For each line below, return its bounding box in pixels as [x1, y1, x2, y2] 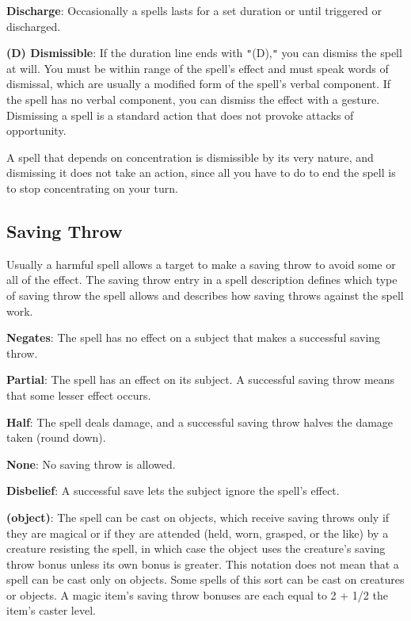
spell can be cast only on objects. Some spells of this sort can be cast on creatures [6, 571, 405, 588]
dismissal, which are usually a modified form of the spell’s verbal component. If [6, 75, 391, 92]
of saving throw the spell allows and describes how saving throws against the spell [6, 286, 404, 303]
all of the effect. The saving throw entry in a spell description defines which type [6, 271, 398, 288]
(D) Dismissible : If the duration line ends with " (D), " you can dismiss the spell [6, 44, 402, 61]
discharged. [6, 17, 61, 34]
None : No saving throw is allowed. [6, 455, 176, 472]
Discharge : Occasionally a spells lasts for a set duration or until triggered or [6, 2, 382, 18]
